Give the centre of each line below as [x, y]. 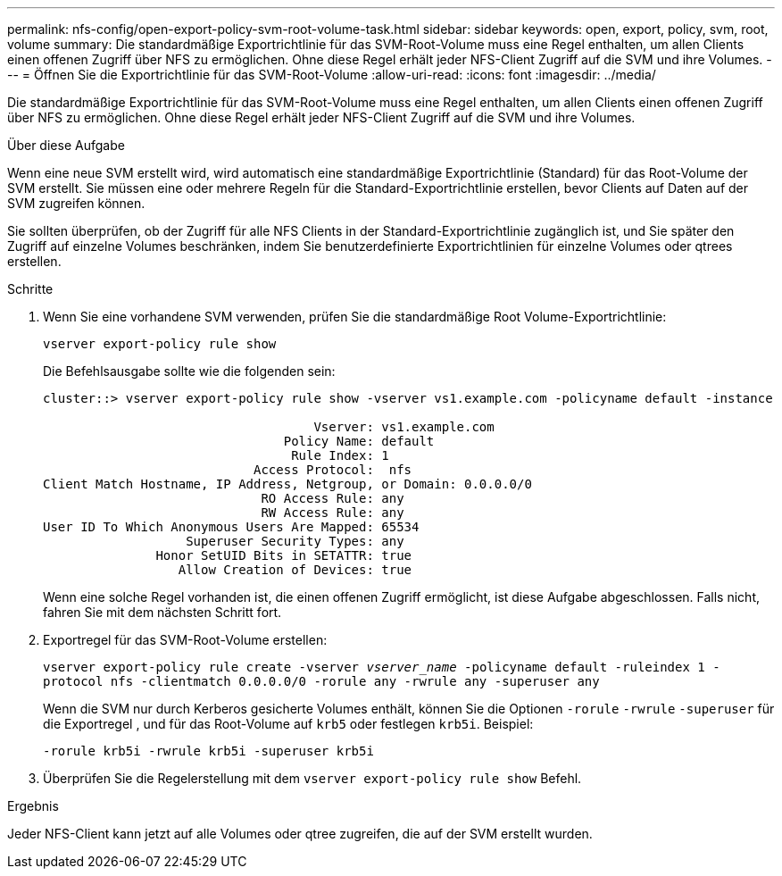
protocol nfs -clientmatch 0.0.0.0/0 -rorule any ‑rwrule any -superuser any [321, 681]
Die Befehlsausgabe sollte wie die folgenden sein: [189, 371]
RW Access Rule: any [333, 513]
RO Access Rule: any [333, 498]
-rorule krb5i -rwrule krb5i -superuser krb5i [208, 751]
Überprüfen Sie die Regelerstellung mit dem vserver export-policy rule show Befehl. [312, 778]
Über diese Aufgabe [66, 145]
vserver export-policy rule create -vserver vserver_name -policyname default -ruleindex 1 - [382, 667]
